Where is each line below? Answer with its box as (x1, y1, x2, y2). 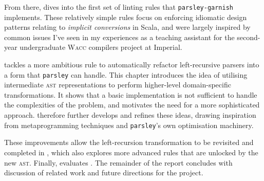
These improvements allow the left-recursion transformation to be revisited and (4, 137, 254, 148)
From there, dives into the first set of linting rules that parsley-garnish (4, 2, 233, 12)
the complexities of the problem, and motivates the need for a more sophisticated (4, 99, 260, 110)
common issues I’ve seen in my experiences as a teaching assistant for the (4, 31, 235, 42)
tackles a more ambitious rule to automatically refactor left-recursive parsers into (4, 59, 259, 70)
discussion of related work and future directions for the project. (4, 167, 203, 178)
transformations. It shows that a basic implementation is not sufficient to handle (4, 89, 257, 100)
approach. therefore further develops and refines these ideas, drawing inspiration (4, 110, 256, 120)
